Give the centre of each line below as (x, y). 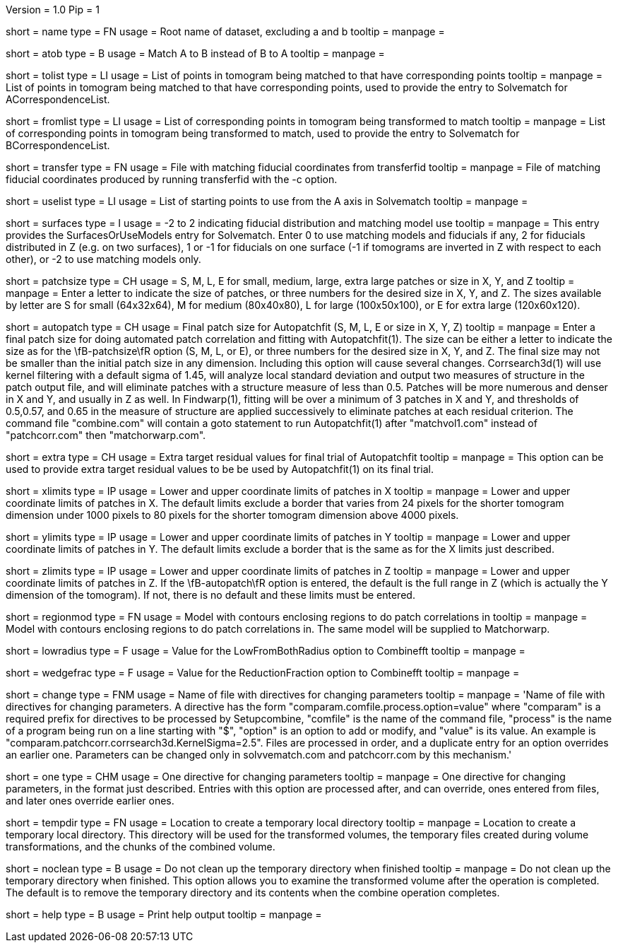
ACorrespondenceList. (58, 99)
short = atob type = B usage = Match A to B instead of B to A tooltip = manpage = (195, 53)
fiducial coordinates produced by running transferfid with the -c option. (172, 179)
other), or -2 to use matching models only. (103, 259)
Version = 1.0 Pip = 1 (53, 10)
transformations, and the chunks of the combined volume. (141, 847)
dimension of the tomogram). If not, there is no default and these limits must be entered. (210, 595)
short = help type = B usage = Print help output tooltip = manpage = (164, 914)
